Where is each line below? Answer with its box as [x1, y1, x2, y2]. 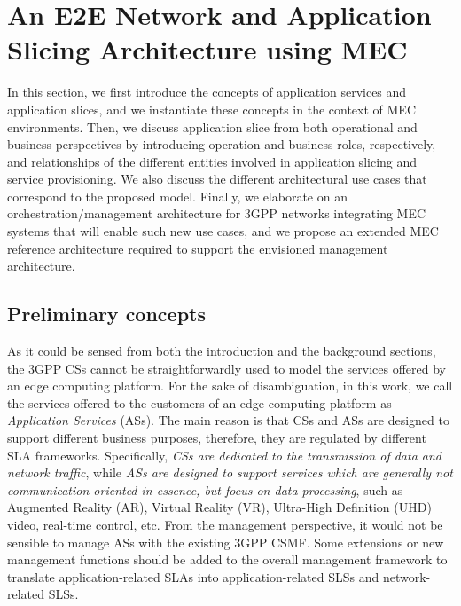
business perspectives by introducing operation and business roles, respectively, [7, 135, 436, 153]
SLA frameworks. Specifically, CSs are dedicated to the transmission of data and [7, 445, 442, 464]
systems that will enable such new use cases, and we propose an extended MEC [7, 222, 439, 240]
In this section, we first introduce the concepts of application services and [7, 83, 407, 101]
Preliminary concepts [7, 300, 207, 327]
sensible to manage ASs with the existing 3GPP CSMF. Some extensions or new [7, 532, 444, 551]
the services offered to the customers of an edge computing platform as [7, 393, 392, 412]
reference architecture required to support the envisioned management [7, 239, 388, 257]
